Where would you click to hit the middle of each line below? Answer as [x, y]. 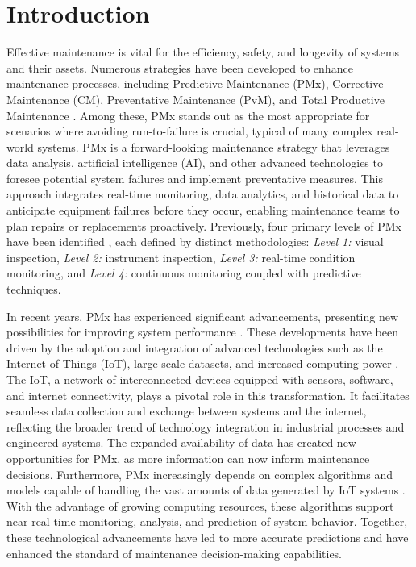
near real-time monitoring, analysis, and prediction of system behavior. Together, [207, 521]
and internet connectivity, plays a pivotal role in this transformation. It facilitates [208, 395]
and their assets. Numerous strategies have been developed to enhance [180, 67]
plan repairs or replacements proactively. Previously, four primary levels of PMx [204, 225]
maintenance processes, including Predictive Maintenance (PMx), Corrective [195, 83]
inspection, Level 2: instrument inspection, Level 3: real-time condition [181, 257]
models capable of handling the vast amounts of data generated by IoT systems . [206, 490]
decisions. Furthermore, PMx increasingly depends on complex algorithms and [200, 474]
